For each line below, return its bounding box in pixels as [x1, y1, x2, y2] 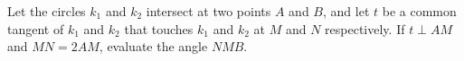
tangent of [7, 19, 64, 38]
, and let [322, 2, 370, 20]
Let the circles [7, 2, 86, 20]
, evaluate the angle [99, 37, 208, 56]
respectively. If [325, 19, 405, 38]
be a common [382, 2, 457, 20]
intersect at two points [146, 2, 271, 20]
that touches [124, 19, 194, 38]
